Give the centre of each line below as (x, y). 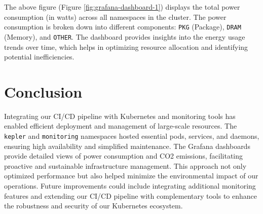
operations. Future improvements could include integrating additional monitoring (130, 186)
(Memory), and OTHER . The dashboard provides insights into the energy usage (125, 36)
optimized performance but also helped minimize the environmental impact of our (131, 176)
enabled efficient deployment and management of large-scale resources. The (121, 126)
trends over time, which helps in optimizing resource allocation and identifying (126, 47)
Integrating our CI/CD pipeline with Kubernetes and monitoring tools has (120, 116)
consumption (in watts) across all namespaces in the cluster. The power (115, 17)
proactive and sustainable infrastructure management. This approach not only (125, 165)
